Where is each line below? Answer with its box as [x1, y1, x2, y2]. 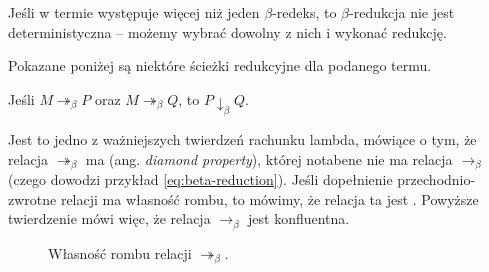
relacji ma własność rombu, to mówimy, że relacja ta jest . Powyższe [60, 188, 479, 209]
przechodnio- [397, 169, 476, 190]
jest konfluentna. [248, 208, 350, 229]
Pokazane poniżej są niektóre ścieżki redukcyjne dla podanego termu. [8, 55, 432, 76]
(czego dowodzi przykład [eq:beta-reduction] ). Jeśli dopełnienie [8, 169, 393, 190]
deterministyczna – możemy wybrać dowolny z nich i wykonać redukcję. [8, 21, 447, 42]
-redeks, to [272, 2, 337, 22]
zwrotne [8, 188, 57, 209]
